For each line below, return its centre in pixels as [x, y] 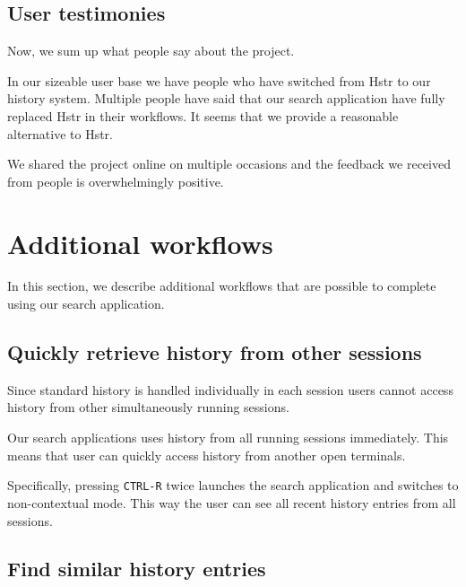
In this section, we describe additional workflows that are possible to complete [222, 286]
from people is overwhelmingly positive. [116, 181]
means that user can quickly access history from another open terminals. [207, 455]
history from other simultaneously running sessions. [148, 407]
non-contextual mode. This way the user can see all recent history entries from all [232, 502]
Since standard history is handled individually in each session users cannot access [230, 389]
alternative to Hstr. [60, 133]
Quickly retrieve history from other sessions [215, 352]
